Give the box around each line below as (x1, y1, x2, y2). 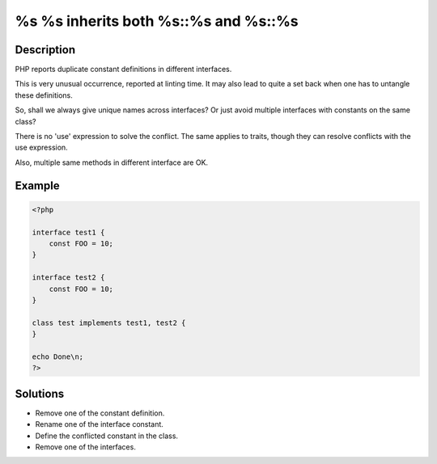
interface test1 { (32, 227, 105, 237)
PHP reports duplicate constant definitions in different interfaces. (15, 65, 232, 74)
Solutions (15, 386, 65, 400)
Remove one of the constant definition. (35, 408, 165, 418)
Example (15, 179, 60, 192)
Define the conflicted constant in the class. (35, 431, 178, 441)
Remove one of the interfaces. (35, 441, 137, 452)
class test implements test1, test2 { (32, 318, 186, 327)
